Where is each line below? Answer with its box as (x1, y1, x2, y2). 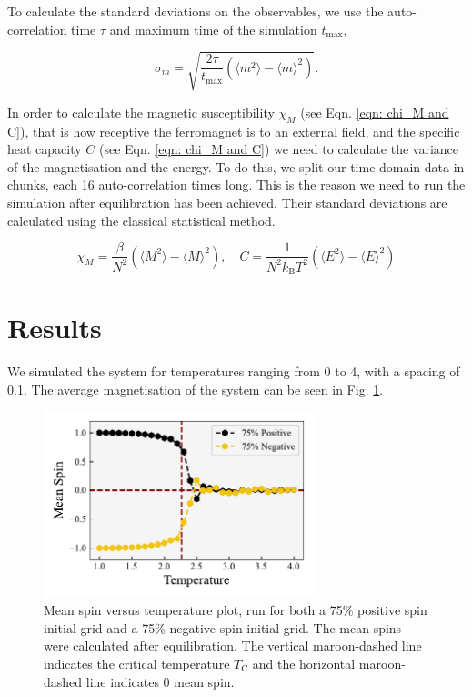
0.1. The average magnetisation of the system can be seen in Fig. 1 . (7, 379, 384, 398)
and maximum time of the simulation (109, 19, 317, 38)
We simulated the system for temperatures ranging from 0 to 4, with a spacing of (7, 362, 460, 381)
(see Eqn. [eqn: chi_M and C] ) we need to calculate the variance (99, 139, 459, 159)
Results (7, 309, 102, 346)
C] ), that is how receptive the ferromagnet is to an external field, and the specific (7, 121, 460, 140)
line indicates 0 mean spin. (85, 671, 235, 691)
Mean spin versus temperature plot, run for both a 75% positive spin (44, 600, 427, 620)
